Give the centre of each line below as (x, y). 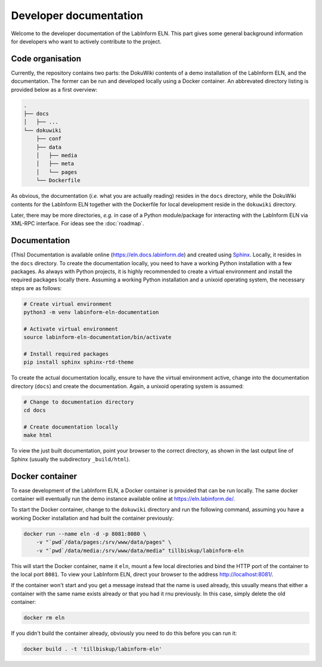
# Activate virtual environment (71, 329)
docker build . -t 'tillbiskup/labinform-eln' (93, 649)
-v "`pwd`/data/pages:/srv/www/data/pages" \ (104, 542)
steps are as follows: (36, 288)
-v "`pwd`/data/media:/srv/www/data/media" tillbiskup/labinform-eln (140, 550)
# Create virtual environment (68, 304)
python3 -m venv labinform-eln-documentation (91, 312)
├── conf (49, 139)
